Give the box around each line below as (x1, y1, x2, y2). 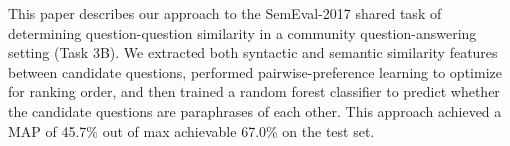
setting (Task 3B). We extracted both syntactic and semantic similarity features (8, 42, 498, 63)
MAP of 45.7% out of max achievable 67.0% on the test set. (8, 120, 375, 141)
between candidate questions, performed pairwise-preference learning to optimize (8, 61, 502, 82)
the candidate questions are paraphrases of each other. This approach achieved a (8, 100, 502, 121)
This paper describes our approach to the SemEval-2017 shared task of (8, 3, 442, 23)
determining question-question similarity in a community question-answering (8, 22, 477, 43)
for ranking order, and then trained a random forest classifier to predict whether (8, 81, 500, 102)
